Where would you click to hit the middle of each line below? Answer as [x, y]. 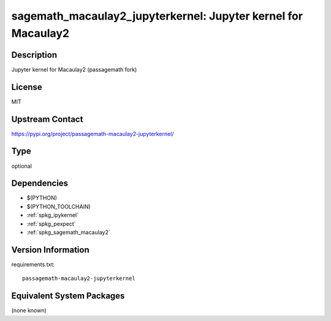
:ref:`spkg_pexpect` [51, 224]
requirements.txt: [33, 264]
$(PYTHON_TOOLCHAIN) [59, 206]
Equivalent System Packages [68, 296]
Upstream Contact [47, 119]
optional [21, 166]
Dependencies [40, 183]
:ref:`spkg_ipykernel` [53, 215]
